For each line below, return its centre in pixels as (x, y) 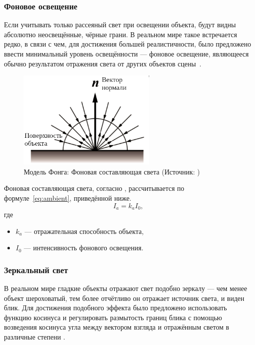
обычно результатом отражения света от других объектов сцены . (103, 63)
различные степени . (35, 337)
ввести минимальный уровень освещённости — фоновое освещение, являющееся (127, 54)
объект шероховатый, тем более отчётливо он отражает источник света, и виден (124, 298)
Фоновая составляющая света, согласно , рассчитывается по (94, 188)
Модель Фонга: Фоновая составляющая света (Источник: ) (112, 171)
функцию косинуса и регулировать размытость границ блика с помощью (113, 317)
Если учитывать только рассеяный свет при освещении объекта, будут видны (120, 25)
